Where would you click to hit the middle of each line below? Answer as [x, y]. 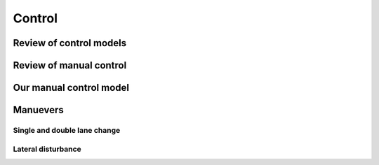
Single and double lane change [67, 130]
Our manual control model [71, 88]
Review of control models [70, 43]
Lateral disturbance [47, 149]
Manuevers [39, 110]
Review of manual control [70, 65]
